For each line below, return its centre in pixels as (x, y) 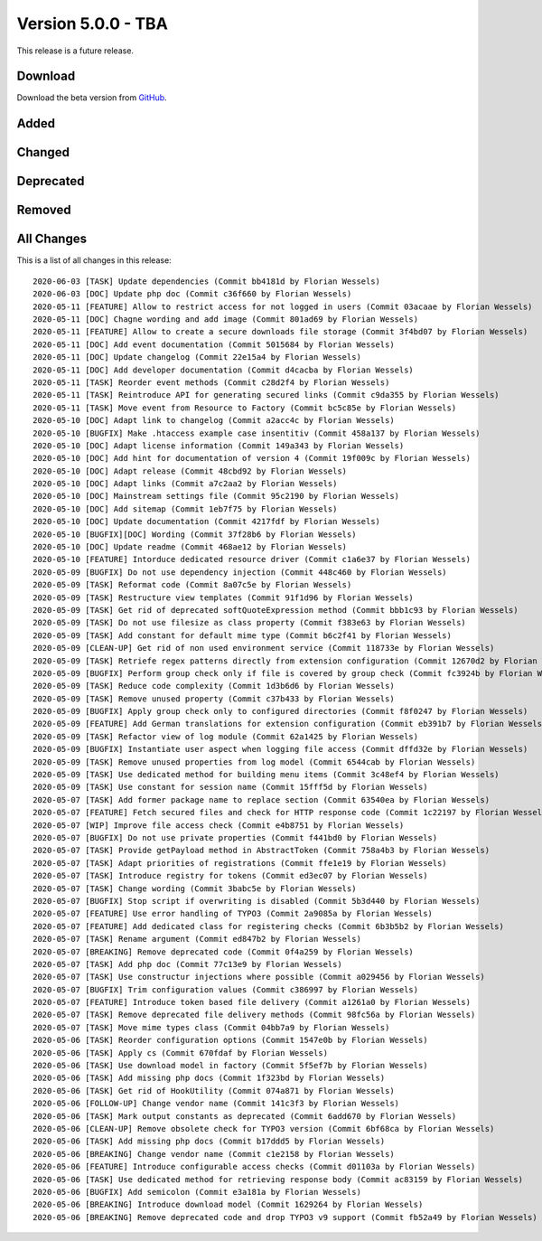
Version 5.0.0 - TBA (93, 24)
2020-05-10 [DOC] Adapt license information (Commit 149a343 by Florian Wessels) (219, 446)
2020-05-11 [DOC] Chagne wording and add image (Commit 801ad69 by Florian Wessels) (226, 319)
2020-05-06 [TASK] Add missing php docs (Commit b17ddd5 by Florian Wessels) (209, 1142)
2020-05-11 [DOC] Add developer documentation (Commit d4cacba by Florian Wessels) (224, 370)
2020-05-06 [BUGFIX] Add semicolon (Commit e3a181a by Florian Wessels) (197, 1192)
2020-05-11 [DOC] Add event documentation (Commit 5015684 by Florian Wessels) (214, 344)
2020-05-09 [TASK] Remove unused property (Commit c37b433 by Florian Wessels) (214, 699)
